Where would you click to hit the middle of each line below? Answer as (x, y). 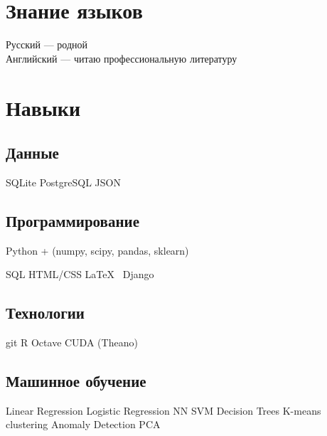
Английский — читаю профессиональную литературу (122, 58)
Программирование (73, 220)
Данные (32, 153)
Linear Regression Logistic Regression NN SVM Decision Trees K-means (163, 410)
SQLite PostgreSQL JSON (63, 182)
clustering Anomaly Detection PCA (83, 424)
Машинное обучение (76, 381)
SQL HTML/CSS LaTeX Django (80, 274)
